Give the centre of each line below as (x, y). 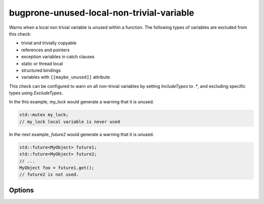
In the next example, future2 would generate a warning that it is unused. (81, 134)
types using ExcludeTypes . (36, 93)
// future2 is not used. (49, 175)
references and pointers (45, 50)
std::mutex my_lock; (44, 115)
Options (22, 190)
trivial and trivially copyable (49, 43)
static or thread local (42, 63)
